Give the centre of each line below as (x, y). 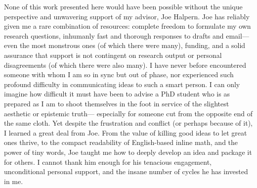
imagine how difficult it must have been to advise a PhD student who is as (117, 94)
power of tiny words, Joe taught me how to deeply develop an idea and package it (128, 152)
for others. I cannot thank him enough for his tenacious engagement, (108, 162)
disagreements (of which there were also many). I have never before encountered (125, 65)
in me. (14, 181)
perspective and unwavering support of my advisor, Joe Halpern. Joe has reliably (127, 16)
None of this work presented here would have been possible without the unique (123, 6)
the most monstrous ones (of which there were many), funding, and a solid (132, 45)
